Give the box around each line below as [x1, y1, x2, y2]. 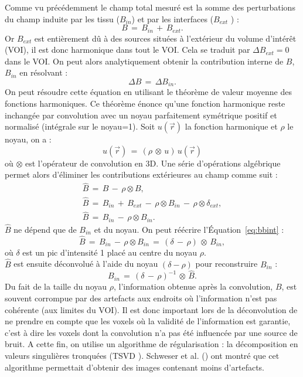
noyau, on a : [5, 133, 52, 145]
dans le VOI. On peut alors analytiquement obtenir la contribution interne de [5, 55, 284, 67]
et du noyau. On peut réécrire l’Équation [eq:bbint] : [94, 223, 284, 235]
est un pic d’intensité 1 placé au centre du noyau [22, 246, 198, 258]
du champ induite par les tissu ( [5, 12, 120, 25]
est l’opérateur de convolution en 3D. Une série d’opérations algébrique [25, 157, 281, 169]
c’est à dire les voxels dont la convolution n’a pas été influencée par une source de [5, 326, 298, 338]
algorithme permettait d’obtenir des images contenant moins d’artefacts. [5, 361, 265, 373]
